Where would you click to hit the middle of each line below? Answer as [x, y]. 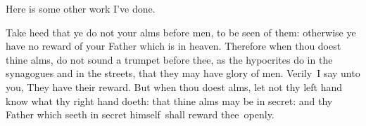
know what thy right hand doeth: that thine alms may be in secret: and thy [169, 100]
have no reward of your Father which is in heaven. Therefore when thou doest [173, 46]
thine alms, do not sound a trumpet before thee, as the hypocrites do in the [169, 59]
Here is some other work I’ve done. [81, 8]
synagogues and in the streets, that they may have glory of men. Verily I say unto [183, 73]
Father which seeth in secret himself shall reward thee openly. [140, 114]
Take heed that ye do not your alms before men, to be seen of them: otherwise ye [181, 32]
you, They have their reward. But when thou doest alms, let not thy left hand [174, 86]
